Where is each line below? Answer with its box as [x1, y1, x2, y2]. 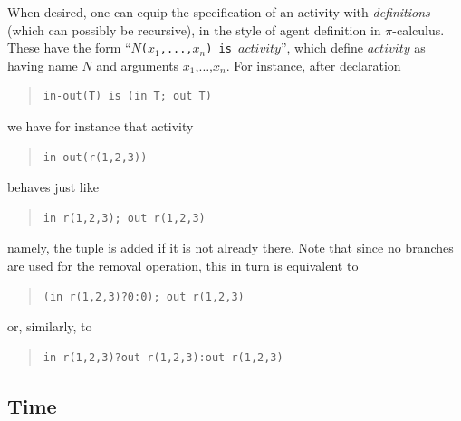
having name [7, 55, 78, 74]
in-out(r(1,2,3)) [43, 150, 148, 164]
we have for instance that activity [7, 117, 194, 136]
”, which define [280, 38, 363, 57]
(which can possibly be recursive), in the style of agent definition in [7, 20, 381, 39]
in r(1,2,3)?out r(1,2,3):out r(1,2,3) [43, 350, 283, 364]
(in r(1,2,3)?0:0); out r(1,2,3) [43, 290, 245, 303]
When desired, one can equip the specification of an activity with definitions [7, 3, 430, 21]
